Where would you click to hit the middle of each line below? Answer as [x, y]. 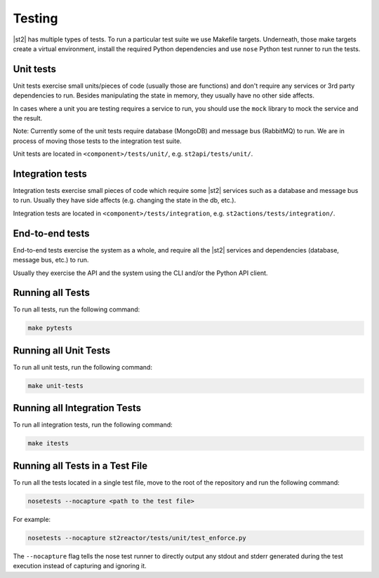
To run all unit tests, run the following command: [82, 367]
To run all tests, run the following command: [77, 309]
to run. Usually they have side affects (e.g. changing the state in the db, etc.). [125, 201]
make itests [48, 443]
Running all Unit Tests [62, 350]
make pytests [50, 328]
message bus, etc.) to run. [51, 260]
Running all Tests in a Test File [80, 465]
